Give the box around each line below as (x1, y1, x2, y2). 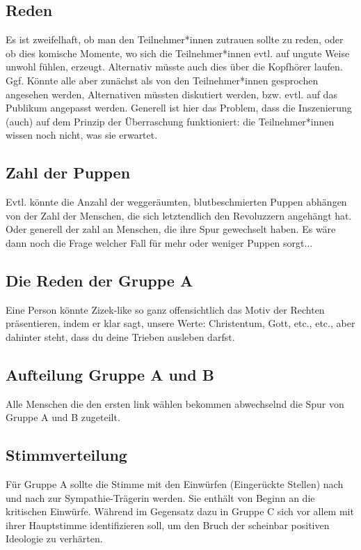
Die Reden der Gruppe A (6, 269, 193, 291)
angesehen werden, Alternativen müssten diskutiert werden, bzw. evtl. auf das (6, 86, 337, 101)
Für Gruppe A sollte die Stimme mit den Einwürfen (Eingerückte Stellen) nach (6, 477, 344, 491)
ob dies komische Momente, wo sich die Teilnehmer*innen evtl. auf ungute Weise (6, 45, 350, 60)
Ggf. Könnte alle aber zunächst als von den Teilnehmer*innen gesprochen (6, 72, 319, 87)
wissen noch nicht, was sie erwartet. (6, 128, 158, 142)
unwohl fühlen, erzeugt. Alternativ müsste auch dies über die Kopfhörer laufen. (6, 59, 343, 74)
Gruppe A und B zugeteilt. (6, 410, 120, 425)
